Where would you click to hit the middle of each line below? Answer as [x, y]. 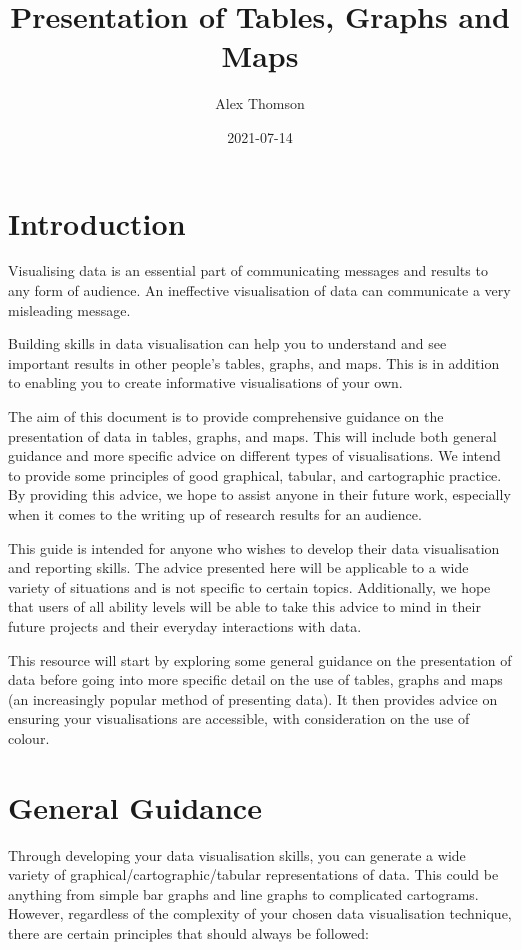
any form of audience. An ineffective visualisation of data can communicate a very [259, 290]
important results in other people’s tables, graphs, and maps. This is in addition [254, 362]
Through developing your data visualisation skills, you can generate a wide [237, 854]
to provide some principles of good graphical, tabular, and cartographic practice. [255, 474]
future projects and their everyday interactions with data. [185, 625]
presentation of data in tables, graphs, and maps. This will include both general [252, 435]
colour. [29, 737]
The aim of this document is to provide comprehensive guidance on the [226, 416]
